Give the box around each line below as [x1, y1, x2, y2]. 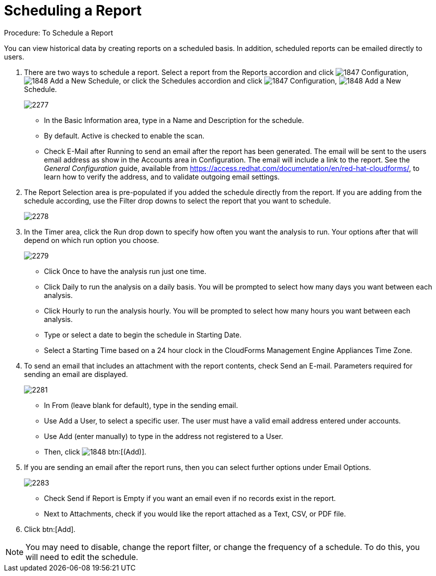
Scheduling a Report [4, 2, 142, 19]
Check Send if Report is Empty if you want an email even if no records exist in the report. [44, 493, 336, 502]
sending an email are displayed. [24, 369, 128, 378]
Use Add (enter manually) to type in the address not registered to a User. [44, 431, 283, 440]
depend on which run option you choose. [24, 235, 159, 244]
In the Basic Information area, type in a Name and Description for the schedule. [44, 115, 304, 124]
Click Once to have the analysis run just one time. [44, 266, 207, 275]
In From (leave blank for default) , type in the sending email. [44, 400, 238, 409]
